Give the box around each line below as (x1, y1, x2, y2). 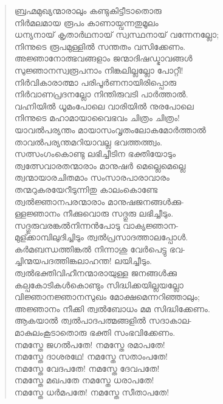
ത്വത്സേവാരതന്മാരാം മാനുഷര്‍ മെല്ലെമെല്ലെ (14, 159, 186, 172)
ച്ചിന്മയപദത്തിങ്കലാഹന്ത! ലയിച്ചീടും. (14, 254, 153, 267)
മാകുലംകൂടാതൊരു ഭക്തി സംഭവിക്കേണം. (14, 326, 176, 339)
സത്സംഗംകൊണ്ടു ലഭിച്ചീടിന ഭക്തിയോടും (14, 147, 176, 160)
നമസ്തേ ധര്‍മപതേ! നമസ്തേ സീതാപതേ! (14, 386, 170, 398)
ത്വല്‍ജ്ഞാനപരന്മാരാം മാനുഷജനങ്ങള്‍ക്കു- (14, 195, 184, 207)
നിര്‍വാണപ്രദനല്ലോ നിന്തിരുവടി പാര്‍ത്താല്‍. (14, 88, 188, 100)
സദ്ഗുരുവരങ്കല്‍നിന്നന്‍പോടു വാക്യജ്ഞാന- (14, 218, 179, 231)
